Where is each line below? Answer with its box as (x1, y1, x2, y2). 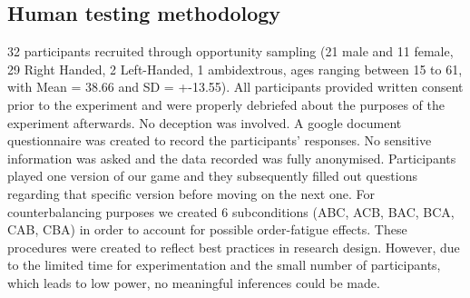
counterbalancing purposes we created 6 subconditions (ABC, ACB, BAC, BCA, (7, 202, 455, 221)
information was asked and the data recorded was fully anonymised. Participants (7, 148, 456, 167)
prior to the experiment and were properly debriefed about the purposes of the (7, 94, 445, 114)
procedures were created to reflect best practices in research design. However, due (7, 237, 460, 256)
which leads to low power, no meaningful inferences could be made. (7, 273, 380, 292)
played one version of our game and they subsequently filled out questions (7, 166, 417, 185)
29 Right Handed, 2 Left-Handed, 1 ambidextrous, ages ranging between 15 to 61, (7, 59, 463, 78)
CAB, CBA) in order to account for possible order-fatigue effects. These (7, 220, 407, 239)
